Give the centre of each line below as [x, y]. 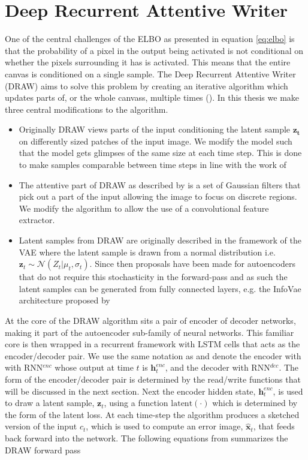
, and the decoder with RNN [218, 367]
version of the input [41, 426]
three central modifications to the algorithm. [87, 109]
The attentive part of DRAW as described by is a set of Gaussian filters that [160, 184]
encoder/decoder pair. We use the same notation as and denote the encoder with [153, 355]
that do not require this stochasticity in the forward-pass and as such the [153, 277]
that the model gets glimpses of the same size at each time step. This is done [160, 153]
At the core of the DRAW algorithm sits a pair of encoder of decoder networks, [150, 320]
